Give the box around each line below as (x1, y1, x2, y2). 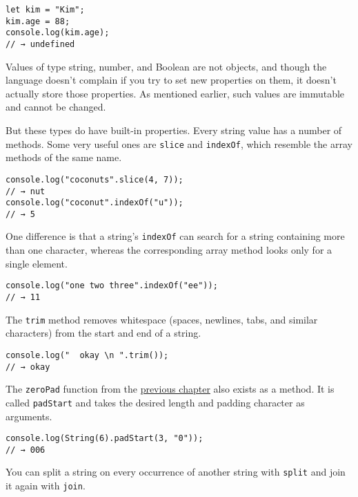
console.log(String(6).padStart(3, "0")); (6, 433, 203, 444)
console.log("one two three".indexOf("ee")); (6, 281, 218, 291)
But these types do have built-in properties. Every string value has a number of (6, 123, 342, 137)
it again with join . (6, 478, 86, 493)
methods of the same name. (6, 150, 122, 165)
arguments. (6, 409, 52, 423)
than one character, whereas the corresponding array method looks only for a (6, 243, 332, 257)
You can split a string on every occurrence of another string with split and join (6, 465, 346, 479)
